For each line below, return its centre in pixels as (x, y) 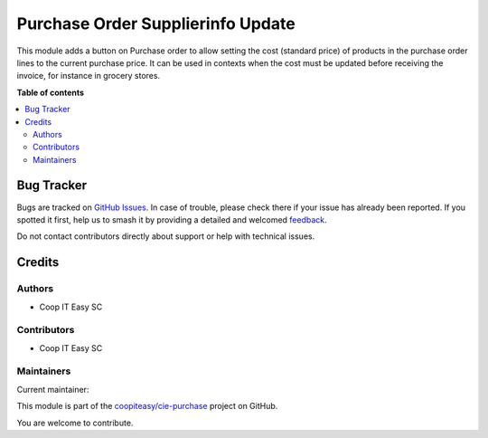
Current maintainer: (53, 389)
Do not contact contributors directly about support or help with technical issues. (166, 236)
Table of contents (51, 92)
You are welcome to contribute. (75, 423)
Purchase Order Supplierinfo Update (156, 24)
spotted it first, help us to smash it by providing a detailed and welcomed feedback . (172, 219)
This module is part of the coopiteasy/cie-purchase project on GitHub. (147, 406)
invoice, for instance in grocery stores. (89, 76)
